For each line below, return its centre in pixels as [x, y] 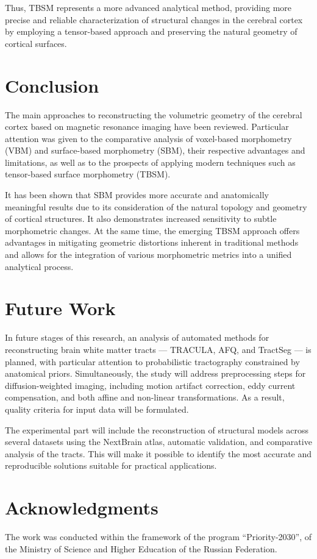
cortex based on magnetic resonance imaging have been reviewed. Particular [147, 126]
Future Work [60, 308]
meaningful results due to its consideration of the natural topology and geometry [156, 206]
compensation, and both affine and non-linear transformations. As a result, [145, 397]
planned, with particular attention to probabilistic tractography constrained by [152, 361]
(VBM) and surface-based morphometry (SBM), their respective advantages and [155, 150]
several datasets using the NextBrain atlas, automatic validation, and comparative [158, 442]
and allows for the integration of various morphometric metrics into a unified [148, 255]
